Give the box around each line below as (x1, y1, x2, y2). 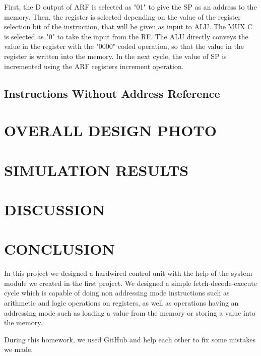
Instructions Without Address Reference (4, 85, 220, 101)
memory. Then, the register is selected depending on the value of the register (4, 11, 241, 22)
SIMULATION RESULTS (4, 159, 189, 180)
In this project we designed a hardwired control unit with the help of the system (4, 268, 252, 278)
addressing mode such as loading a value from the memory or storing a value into (4, 307, 255, 318)
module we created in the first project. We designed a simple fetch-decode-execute (4, 277, 257, 288)
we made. (4, 344, 33, 354)
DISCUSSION (4, 199, 105, 219)
